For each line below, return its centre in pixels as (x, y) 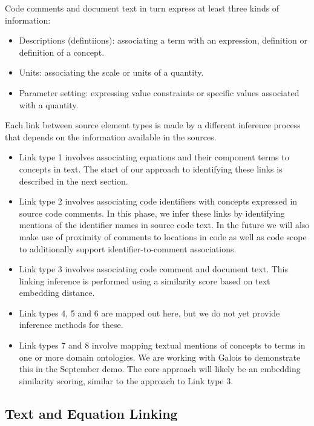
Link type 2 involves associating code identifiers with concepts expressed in (158, 201)
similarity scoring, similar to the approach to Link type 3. (126, 380)
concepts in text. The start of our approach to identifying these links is (151, 169)
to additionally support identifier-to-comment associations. (128, 248)
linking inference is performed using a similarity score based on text (145, 280)
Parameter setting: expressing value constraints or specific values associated (159, 92)
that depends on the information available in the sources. (111, 136)
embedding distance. (57, 293)
